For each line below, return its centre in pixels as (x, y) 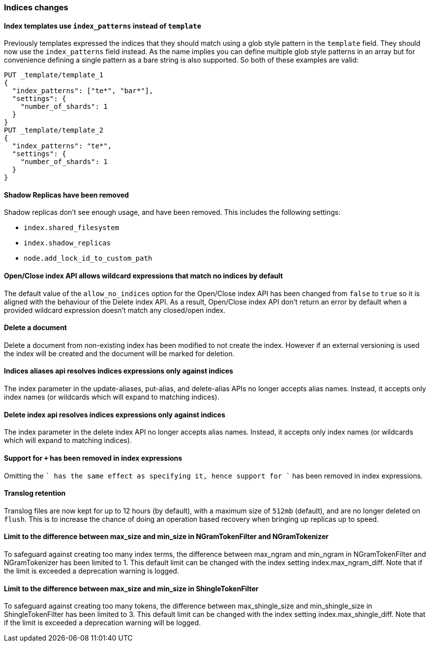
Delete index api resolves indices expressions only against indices (115, 414)
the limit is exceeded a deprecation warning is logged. (92, 571)
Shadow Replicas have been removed (66, 195)
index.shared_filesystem (71, 228)
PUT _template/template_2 (54, 130)
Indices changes (36, 7)
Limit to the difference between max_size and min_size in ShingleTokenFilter (131, 588)
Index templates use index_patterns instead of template (103, 26)
